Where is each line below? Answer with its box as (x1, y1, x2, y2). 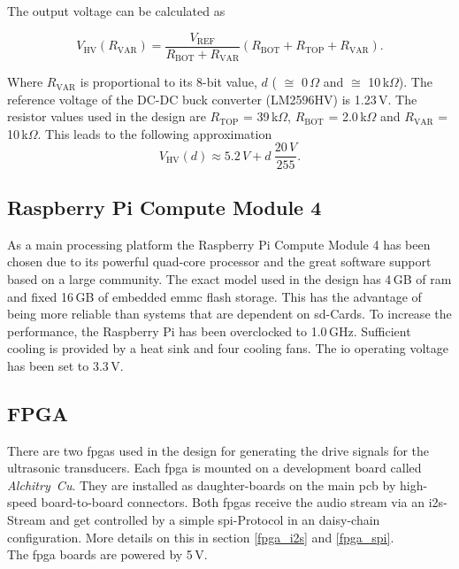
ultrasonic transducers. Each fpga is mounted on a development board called (7, 458, 422, 477)
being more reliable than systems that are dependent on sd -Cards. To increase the (7, 304, 452, 323)
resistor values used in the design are (7, 107, 206, 126)
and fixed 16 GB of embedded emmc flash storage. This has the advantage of (7, 287, 422, 305)
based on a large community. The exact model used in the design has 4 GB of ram (7, 269, 452, 288)
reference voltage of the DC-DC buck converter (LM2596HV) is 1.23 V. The (7, 89, 417, 108)
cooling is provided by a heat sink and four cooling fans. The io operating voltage (7, 339, 448, 358)
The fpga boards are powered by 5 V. (7, 545, 208, 564)
